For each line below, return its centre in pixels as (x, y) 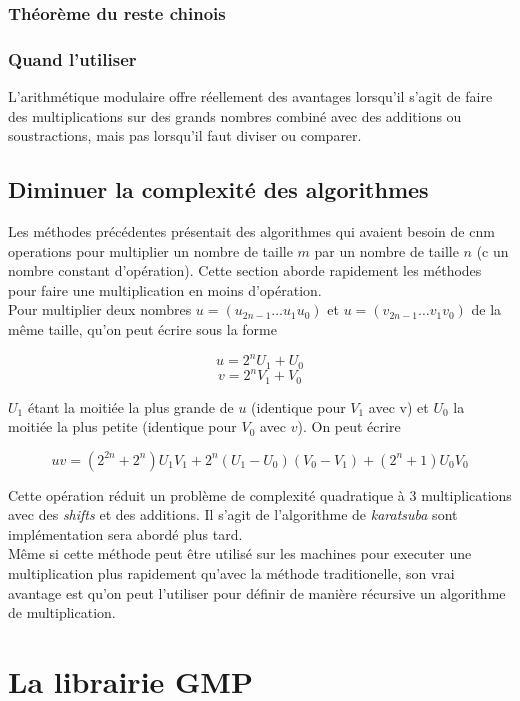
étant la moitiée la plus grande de (130, 406)
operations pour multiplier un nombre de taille (150, 250)
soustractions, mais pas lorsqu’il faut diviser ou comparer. (185, 135)
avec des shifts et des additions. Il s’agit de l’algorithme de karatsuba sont (233, 514)
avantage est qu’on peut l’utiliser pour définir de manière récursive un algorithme (257, 592)
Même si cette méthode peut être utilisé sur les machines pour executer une (240, 553)
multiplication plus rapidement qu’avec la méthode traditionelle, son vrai (231, 573)
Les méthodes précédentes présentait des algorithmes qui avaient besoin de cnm (251, 231)
